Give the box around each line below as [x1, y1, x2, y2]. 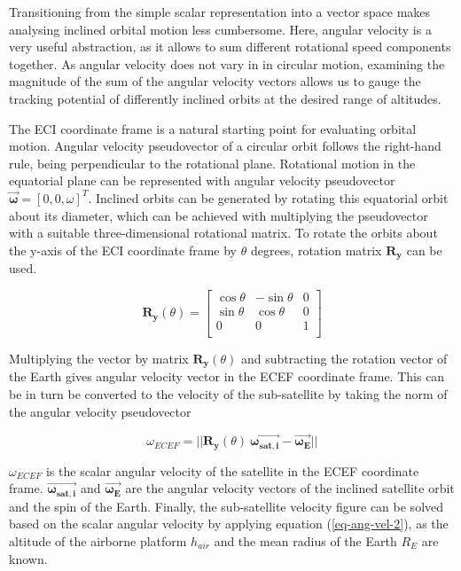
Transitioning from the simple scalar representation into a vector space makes [9, 3, 431, 20]
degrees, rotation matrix [250, 240, 382, 259]
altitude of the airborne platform [9, 532, 187, 551]
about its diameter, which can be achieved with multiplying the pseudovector [9, 206, 428, 224]
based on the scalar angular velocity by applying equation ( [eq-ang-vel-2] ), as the [9, 514, 449, 533]
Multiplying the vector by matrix [9, 348, 189, 367]
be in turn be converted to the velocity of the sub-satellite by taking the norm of [9, 384, 448, 403]
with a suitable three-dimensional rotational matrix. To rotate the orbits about [9, 223, 438, 242]
